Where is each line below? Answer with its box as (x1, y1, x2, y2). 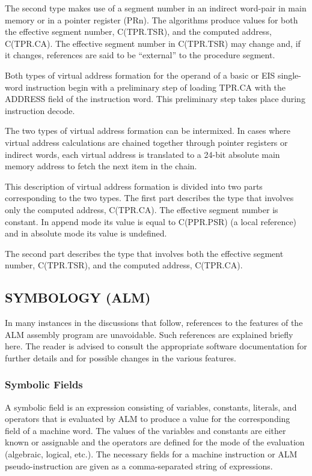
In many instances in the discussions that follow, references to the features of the (5, 316, 303, 329)
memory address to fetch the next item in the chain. (5, 160, 197, 172)
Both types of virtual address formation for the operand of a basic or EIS (5, 68, 275, 81)
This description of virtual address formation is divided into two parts (5, 179, 263, 192)
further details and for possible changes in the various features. (5, 351, 236, 364)
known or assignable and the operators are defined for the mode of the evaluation (5, 436, 305, 448)
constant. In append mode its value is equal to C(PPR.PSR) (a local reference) (5, 215, 297, 227)
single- (278, 68, 301, 81)
